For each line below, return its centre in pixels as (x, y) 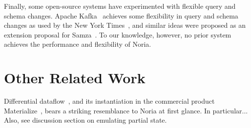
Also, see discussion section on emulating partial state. (85, 120)
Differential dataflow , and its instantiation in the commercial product (109, 101)
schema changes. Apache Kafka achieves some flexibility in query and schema (121, 15)
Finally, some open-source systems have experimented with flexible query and (120, 6)
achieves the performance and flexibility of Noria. (78, 44)
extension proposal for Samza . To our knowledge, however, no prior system (118, 34)
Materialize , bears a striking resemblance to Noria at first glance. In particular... (126, 110)
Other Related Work (75, 78)
